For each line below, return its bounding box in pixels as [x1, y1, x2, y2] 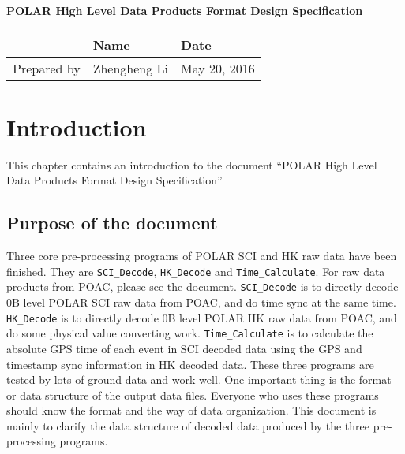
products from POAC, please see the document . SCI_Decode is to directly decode [6, 278, 399, 295]
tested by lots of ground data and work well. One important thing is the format [6, 371, 392, 388]
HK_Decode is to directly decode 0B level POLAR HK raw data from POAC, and [6, 309, 397, 326]
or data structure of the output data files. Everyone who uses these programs [6, 386, 379, 403]
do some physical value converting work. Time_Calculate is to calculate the [6, 325, 373, 341]
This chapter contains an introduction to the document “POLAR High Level [6, 156, 377, 173]
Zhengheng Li [92, 58, 169, 77]
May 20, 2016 [181, 58, 255, 77]
